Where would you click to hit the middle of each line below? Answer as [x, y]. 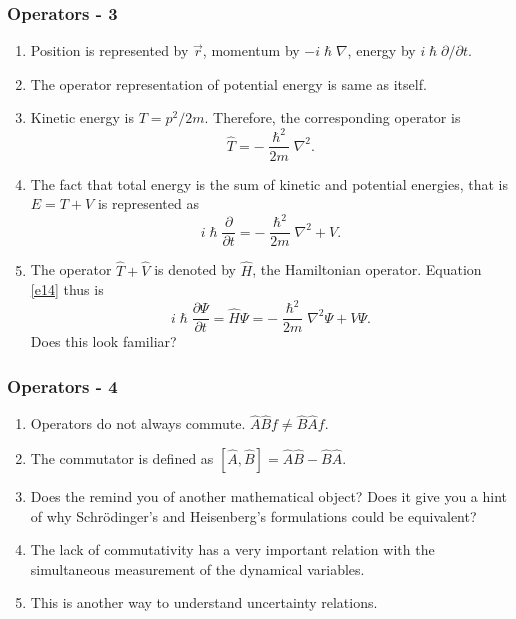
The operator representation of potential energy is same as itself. [228, 83]
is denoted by [195, 269]
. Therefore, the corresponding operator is [332, 117]
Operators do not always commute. [138, 423]
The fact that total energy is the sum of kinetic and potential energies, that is [269, 183]
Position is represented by [109, 50]
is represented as [148, 203]
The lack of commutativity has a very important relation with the [232, 549]
